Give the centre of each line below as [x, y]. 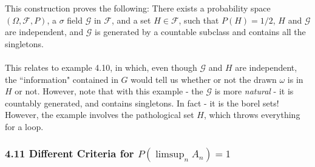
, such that [199, 20]
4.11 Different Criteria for [69, 153]
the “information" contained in [62, 79]
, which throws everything [252, 115]
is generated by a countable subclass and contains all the [200, 32]
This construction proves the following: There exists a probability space [138, 8]
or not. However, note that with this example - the [109, 91]
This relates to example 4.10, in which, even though [101, 67]
